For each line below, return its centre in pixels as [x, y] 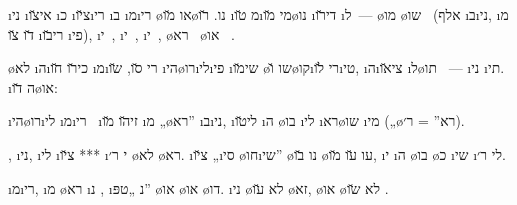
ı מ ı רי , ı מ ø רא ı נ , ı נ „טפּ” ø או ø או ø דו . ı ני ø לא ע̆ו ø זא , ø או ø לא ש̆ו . [198, 187]
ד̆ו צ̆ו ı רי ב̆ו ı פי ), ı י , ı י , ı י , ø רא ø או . [121, 33]
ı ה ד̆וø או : [33, 86]
